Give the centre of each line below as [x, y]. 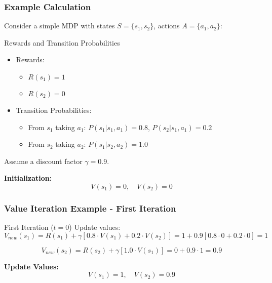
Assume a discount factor [43, 161]
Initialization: [28, 178]
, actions [167, 26]
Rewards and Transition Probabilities [62, 42]
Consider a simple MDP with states [60, 26]
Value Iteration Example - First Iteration [90, 208]
